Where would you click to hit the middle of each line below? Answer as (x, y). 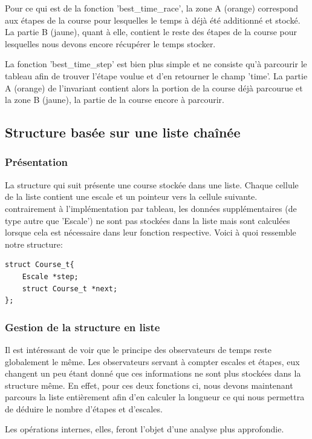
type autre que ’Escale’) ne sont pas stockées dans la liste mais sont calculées (148, 220)
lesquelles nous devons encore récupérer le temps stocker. (110, 43)
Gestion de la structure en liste (83, 327)
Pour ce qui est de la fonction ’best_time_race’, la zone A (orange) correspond (152, 8)
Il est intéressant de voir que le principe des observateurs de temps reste (138, 349)
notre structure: (34, 244)
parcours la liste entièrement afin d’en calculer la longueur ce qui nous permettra (155, 397)
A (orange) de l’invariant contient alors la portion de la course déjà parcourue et (154, 87)
